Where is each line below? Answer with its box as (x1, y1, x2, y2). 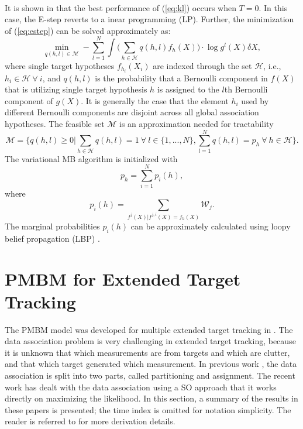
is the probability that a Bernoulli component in (95, 71, 268, 84)
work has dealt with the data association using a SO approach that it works (5, 380, 277, 393)
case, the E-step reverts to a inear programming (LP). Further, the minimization (5, 13, 294, 25)
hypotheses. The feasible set (5, 117, 105, 129)
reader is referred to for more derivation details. (5, 415, 175, 427)
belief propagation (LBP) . (5, 232, 100, 244)
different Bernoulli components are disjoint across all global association (5, 106, 259, 118)
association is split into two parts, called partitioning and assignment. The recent (5, 369, 295, 382)
